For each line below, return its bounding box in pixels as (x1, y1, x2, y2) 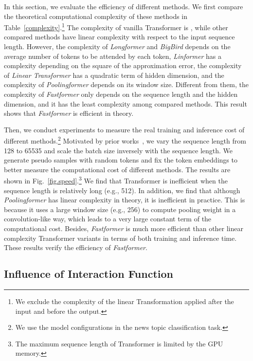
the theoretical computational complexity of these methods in (4, 11, 188, 21)
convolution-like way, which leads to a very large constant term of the (4, 214, 212, 224)
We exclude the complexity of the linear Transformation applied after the (15, 296, 234, 307)
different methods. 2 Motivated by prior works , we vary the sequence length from (4, 134, 246, 146)
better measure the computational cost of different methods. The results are (4, 164, 231, 174)
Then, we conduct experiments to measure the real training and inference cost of (4, 124, 245, 134)
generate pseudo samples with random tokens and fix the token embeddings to (4, 155, 237, 165)
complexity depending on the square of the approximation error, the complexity (4, 60, 242, 71)
